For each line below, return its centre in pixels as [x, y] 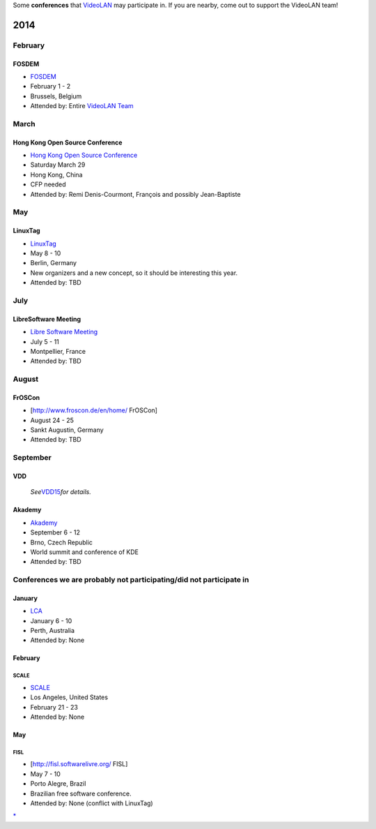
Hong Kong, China [56, 174]
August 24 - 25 [52, 420]
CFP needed [48, 184]
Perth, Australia [53, 631]
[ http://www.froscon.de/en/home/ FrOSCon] [94, 410]
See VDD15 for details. [61, 492]
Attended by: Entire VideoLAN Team [82, 106]
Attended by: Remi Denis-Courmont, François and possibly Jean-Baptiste [135, 194]
